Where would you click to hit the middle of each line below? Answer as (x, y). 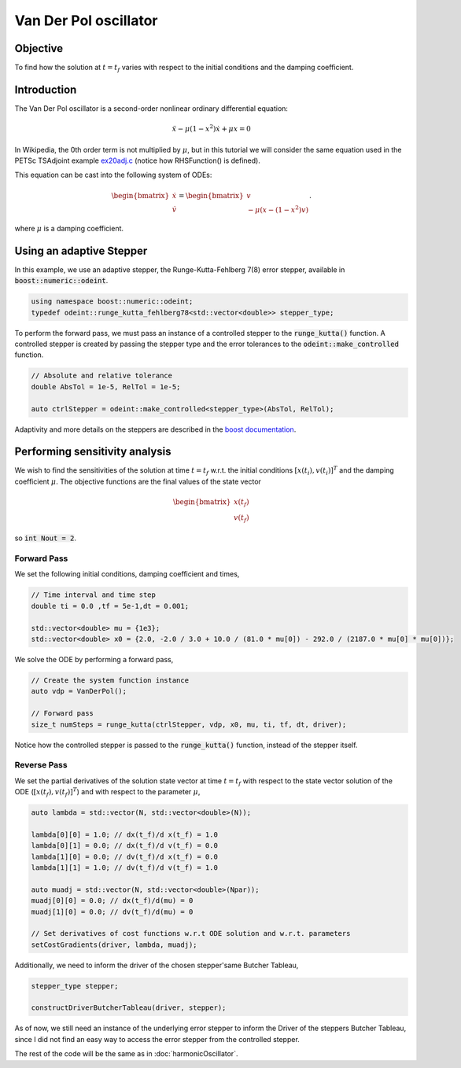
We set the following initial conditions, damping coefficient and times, (127, 574)
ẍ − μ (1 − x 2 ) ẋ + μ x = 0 (211, 128)
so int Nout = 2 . (45, 538)
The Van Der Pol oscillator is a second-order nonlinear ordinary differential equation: (151, 108)
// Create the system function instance (110, 680)
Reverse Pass (41, 765)
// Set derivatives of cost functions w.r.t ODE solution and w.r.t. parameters (191, 934)
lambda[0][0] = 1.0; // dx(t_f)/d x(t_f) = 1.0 (124, 834)
